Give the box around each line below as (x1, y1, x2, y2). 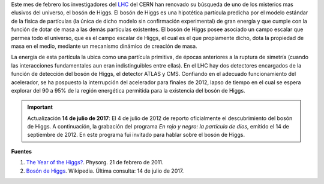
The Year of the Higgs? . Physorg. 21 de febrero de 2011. (26, 159, 164, 166)
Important (27, 103, 53, 111)
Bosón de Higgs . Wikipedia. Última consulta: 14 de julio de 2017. (26, 167, 184, 174)
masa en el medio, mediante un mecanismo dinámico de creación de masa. (11, 42, 197, 50)
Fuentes (11, 148, 32, 155)
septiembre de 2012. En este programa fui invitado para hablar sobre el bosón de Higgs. (27, 131, 245, 139)
